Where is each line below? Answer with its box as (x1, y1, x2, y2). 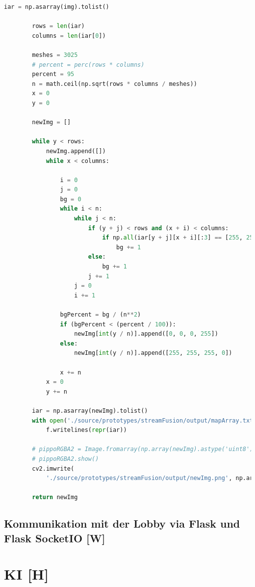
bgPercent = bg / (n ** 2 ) (60, 311, 141, 318)
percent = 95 (32, 71, 75, 78)
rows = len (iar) (32, 23, 85, 30)
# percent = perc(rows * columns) (32, 61, 145, 68)
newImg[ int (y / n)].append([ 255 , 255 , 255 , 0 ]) (74, 349, 232, 357)
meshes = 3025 (32, 51, 78, 58)
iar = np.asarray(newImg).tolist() (32, 407, 148, 414)
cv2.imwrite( (32, 465, 75, 472)
